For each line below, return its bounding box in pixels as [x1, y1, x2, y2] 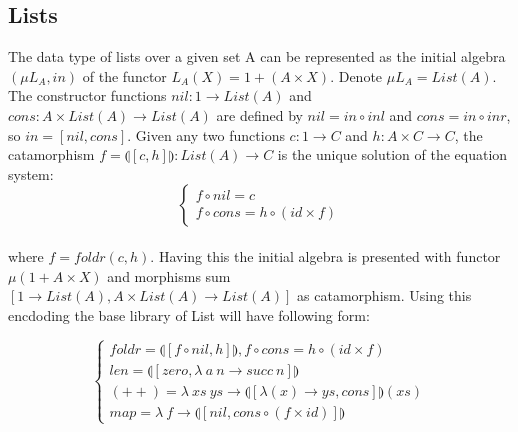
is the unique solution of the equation [277, 144, 508, 165]
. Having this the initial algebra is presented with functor [150, 245, 501, 266]
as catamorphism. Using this [297, 285, 472, 306]
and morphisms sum [107, 265, 231, 286]
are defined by [216, 104, 303, 125]
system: [8, 163, 54, 184]
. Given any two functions [127, 124, 285, 145]
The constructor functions [8, 85, 167, 106]
